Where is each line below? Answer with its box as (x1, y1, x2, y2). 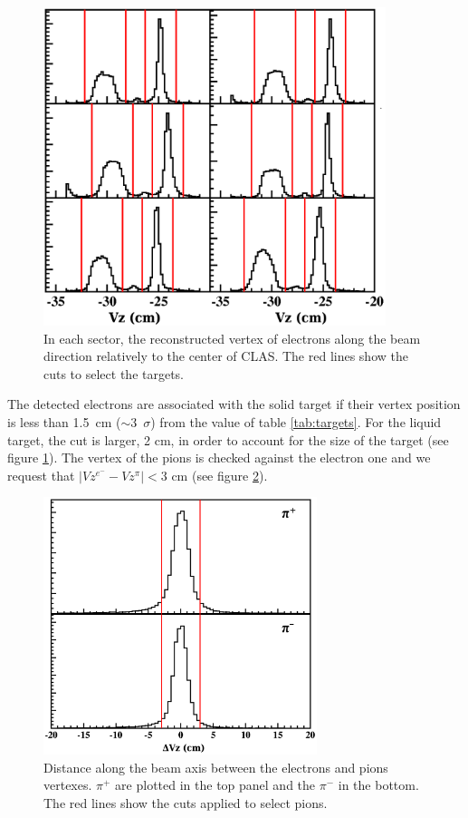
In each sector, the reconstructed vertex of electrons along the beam (43, 328, 421, 347)
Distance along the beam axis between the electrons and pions (43, 757, 388, 776)
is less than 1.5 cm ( (7, 412, 121, 431)
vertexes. (43, 775, 92, 794)
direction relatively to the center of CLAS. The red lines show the (43, 346, 408, 365)
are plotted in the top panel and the (115, 775, 316, 794)
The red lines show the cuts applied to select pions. (43, 793, 328, 812)
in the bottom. (338, 775, 419, 794)
